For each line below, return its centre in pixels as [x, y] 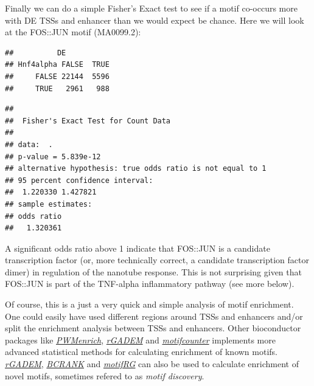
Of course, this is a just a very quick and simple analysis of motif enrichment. [149, 304]
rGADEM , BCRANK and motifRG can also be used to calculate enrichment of [152, 364]
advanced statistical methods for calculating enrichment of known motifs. [141, 352]
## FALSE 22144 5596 [57, 76]
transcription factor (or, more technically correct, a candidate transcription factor [157, 260]
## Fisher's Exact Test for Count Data [88, 121]
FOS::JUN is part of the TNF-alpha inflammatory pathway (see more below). [150, 284]
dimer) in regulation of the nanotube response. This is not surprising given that [153, 271]
